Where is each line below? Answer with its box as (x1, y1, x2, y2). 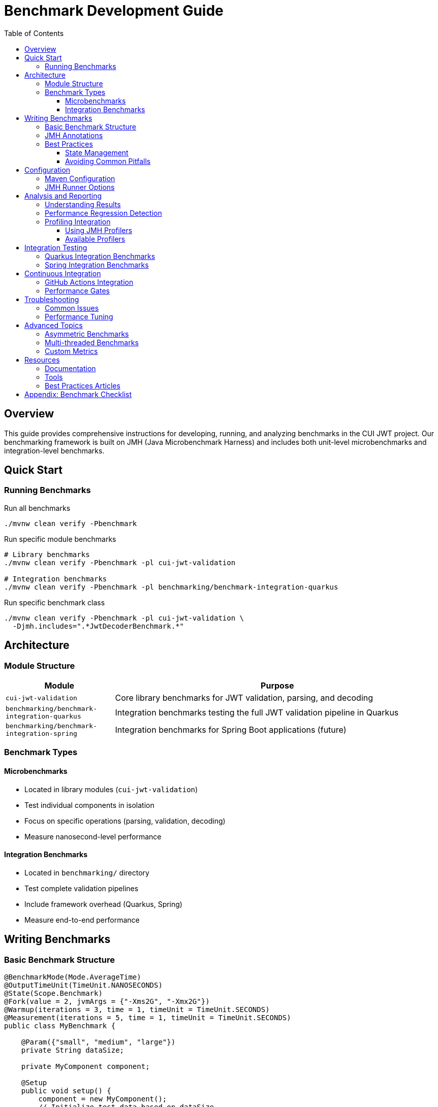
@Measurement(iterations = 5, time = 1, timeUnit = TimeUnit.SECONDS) (4, 1014, 291, 1022)
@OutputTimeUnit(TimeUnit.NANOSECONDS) (4, 981, 163, 990)
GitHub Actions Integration (45, 277, 134, 286)
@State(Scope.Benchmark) (4, 989, 103, 998)
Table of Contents (4, 28, 64, 38)
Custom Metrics (45, 346, 98, 355)
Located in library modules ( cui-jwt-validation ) (24, 785, 198, 794)
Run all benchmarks (4, 503, 71, 512)
